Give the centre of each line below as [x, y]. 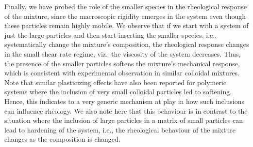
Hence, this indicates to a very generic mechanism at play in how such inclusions [124, 101]
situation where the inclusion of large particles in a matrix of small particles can [124, 120]
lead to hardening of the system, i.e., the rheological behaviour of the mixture [120, 129]
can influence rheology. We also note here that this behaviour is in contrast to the [126, 110]
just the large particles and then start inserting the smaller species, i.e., [111, 35]
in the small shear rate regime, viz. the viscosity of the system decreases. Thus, [123, 53]
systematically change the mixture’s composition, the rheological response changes [127, 44]
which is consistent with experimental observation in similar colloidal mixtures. [122, 73]
